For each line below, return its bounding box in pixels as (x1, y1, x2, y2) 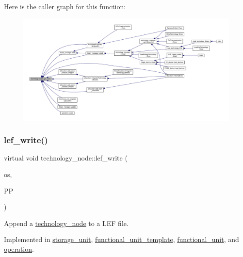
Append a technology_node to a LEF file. (4, 218, 129, 228)
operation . (4, 243, 34, 254)
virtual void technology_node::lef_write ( (4, 153, 128, 163)
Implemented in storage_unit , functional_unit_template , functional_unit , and (4, 234, 239, 244)
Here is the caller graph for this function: (4, 1, 126, 11)
